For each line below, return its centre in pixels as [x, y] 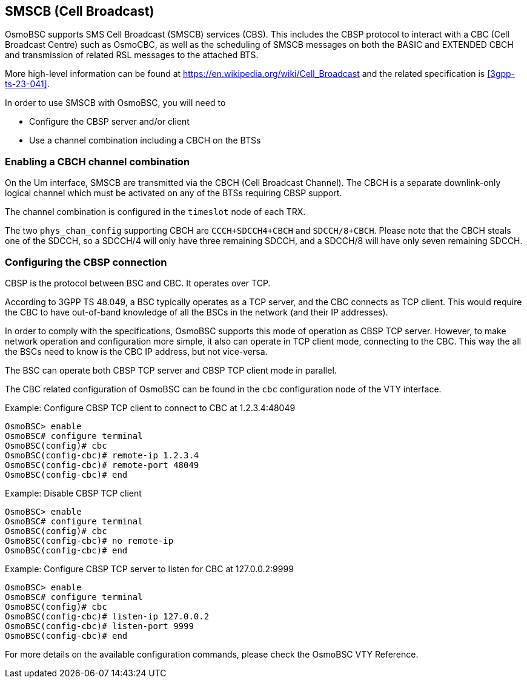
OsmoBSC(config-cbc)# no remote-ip [89, 540]
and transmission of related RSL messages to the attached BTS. [132, 55]
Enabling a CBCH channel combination [98, 161]
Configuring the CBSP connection [86, 262]
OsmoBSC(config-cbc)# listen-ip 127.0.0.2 [107, 616]
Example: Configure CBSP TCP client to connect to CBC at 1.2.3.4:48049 [150, 407]
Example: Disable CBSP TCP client [73, 493]
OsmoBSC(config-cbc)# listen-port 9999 [99, 626]
